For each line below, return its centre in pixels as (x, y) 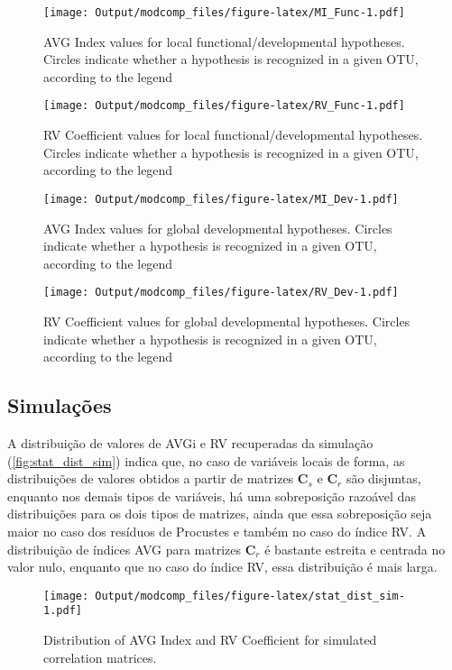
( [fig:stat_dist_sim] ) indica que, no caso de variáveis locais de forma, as (206, 460)
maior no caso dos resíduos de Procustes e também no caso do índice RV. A (217, 531)
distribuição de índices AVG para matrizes (125, 549)
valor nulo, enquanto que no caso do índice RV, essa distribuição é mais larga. (222, 567)
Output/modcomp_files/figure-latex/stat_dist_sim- (250, 596)
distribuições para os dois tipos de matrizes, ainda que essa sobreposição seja (220, 514)
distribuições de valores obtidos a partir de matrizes (151, 478)
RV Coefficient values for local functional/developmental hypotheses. (233, 135)
